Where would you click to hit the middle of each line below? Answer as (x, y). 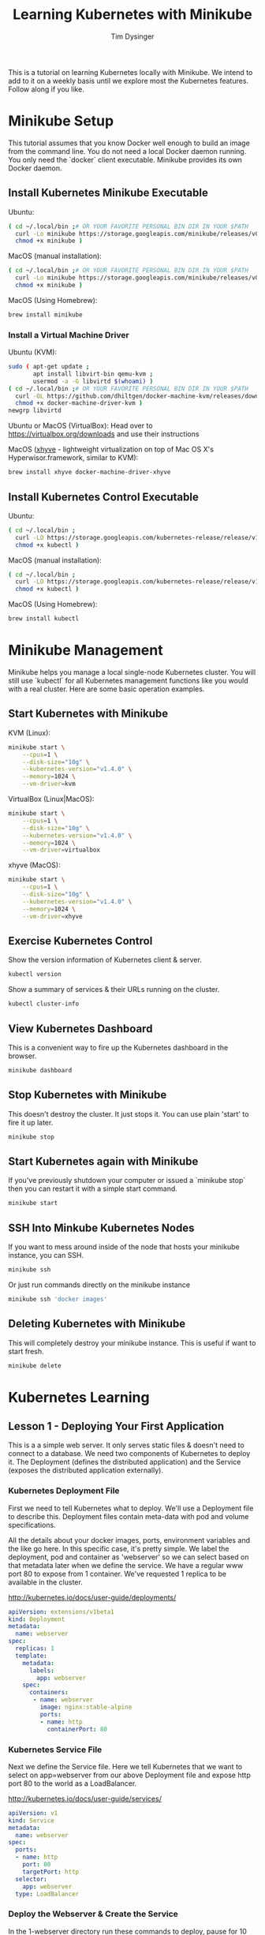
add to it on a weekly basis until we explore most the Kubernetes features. (129, 80)
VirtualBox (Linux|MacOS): (51, 799)
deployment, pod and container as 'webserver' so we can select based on (129, 1557)
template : (31, 1656)
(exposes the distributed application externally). (86, 1470)
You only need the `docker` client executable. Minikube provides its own (125, 159)
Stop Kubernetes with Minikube (88, 1095)
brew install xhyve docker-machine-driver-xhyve (90, 472)
